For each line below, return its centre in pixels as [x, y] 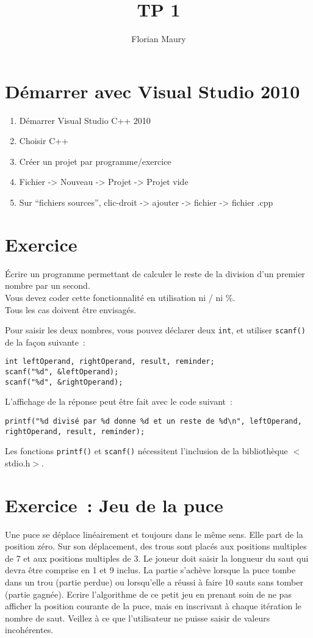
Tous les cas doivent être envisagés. [71, 309]
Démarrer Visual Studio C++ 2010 [85, 120]
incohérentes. [29, 630]
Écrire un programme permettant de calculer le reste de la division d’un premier [155, 273]
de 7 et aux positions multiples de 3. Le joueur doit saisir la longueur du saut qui [157, 558]
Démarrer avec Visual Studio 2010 [153, 91]
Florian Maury [159, 39]
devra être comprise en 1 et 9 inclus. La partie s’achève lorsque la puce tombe [150, 570]
